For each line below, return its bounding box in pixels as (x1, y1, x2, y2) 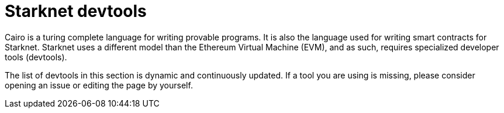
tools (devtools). (5, 52, 67, 62)
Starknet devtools (5, 1, 147, 21)
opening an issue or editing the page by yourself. (5, 80, 193, 90)
